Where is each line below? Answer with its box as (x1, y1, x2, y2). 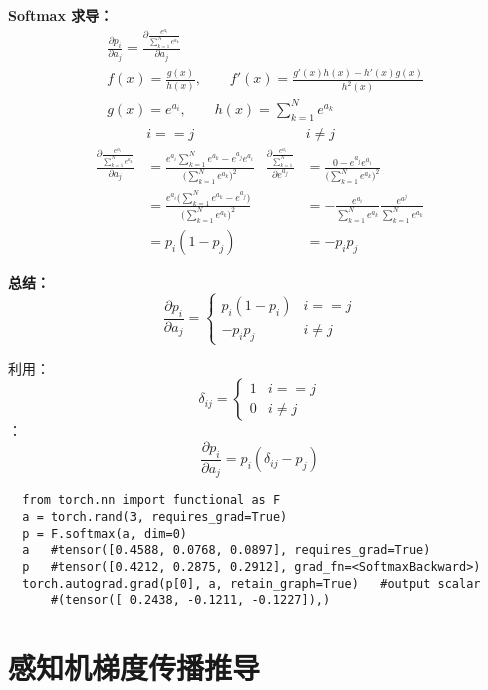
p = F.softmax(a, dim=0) (22, 526, 187, 541)
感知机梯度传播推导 (8, 647, 261, 688)
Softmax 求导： (8, 5, 114, 25)
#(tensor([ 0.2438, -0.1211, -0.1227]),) (50, 593, 331, 608)
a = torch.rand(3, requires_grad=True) (22, 509, 288, 524)
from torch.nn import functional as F (22, 493, 281, 508)
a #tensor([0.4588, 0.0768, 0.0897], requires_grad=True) (22, 543, 431, 558)
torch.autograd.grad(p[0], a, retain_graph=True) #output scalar (22, 576, 481, 591)
